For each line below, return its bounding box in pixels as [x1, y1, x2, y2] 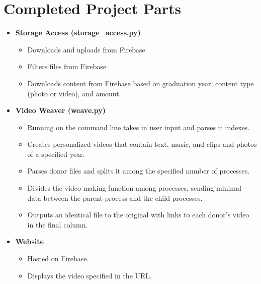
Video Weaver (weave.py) [15, 105, 106, 116]
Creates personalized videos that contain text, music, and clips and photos [27, 139, 257, 149]
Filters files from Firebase [27, 61, 107, 72]
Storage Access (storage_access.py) [15, 27, 141, 38]
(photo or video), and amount [27, 88, 119, 98]
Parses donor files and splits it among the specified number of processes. [27, 165, 250, 176]
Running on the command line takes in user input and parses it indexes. [27, 122, 250, 132]
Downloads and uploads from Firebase [27, 44, 145, 54]
